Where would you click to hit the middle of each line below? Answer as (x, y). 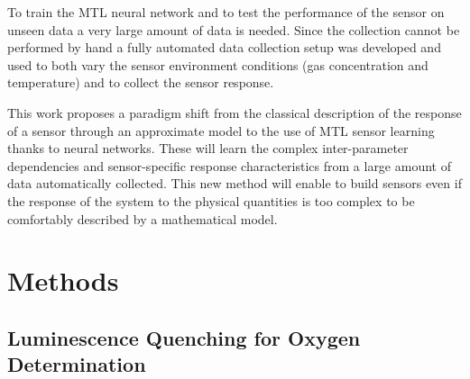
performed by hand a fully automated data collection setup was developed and (224, 47)
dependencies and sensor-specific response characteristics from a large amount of (229, 165)
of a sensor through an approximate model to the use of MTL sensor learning (221, 130)
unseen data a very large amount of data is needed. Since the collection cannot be (234, 29)
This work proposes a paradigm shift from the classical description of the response (235, 112)
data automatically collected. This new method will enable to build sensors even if (235, 183)
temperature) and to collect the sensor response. (141, 82)
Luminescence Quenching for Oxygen (184, 337)
